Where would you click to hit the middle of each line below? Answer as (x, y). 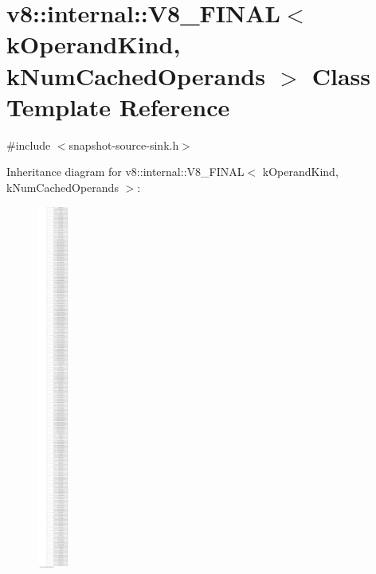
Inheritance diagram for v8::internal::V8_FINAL (125, 172)
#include (29, 144)
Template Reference (118, 106)
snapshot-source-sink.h (124, 144)
